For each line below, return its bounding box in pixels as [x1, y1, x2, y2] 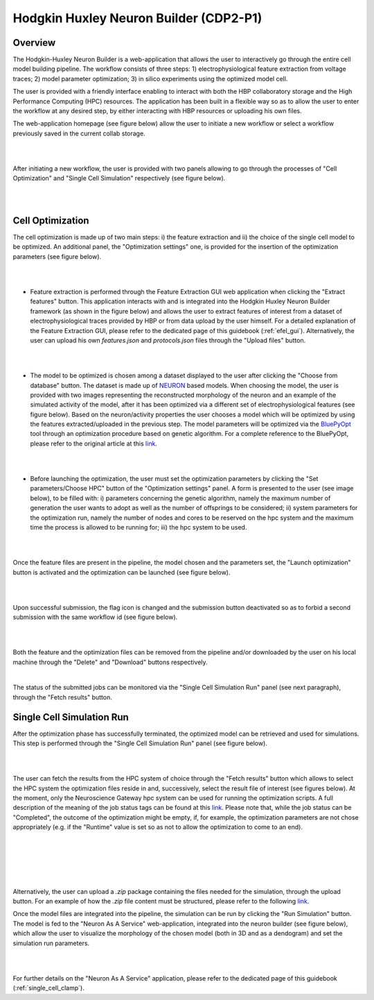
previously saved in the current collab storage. [12, 129, 145, 137]
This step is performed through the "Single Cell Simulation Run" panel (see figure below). [12, 739, 268, 747]
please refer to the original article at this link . [30, 439, 157, 448]
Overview [12, 37, 56, 49]
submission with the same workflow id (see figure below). [12, 613, 178, 621]
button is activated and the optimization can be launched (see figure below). [12, 568, 231, 576]
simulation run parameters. [12, 939, 90, 947]
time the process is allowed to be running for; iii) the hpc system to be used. [30, 523, 247, 531]
